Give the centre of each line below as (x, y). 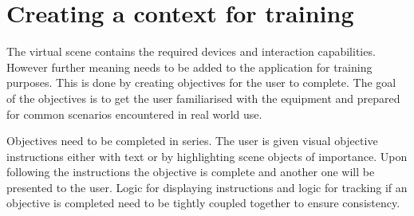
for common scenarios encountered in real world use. (134, 114)
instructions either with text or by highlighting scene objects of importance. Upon (207, 156)
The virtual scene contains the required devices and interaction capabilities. (191, 51)
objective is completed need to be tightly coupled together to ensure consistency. (203, 203)
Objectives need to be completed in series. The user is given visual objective (192, 141)
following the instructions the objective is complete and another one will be (191, 172)
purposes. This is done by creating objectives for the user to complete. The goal (201, 82)
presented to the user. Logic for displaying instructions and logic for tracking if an (207, 187)
